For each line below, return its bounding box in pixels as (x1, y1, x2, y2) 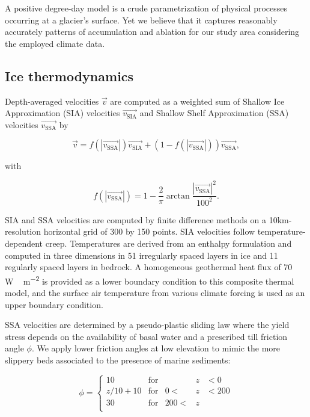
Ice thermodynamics (5, 66, 134, 85)
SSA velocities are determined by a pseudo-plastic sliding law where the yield (5, 318, 290, 331)
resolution (5, 225, 41, 238)
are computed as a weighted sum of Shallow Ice (110, 94, 285, 107)
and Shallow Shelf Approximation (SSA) (139, 107, 289, 119)
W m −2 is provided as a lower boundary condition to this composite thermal (5, 273, 294, 287)
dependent (5, 237, 43, 250)
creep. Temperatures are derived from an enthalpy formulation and (45, 237, 292, 250)
